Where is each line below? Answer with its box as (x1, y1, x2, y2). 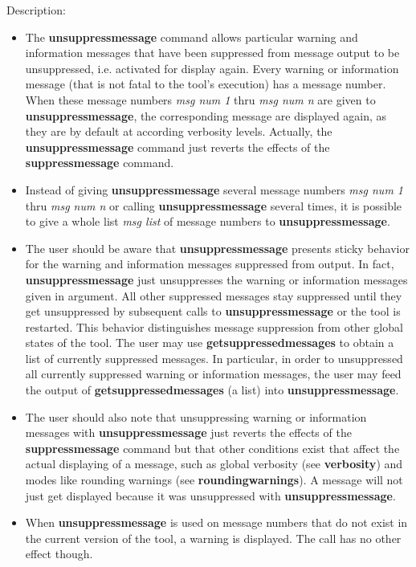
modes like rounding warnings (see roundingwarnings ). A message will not (25, 471, 403, 488)
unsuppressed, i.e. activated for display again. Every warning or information (25, 59, 399, 76)
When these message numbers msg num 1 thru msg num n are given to (25, 91, 376, 108)
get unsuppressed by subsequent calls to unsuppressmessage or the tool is (25, 303, 401, 320)
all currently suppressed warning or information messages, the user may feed (25, 365, 402, 382)
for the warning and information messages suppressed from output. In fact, (25, 255, 394, 272)
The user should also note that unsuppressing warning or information (25, 408, 367, 425)
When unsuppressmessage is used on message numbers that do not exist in (25, 514, 408, 531)
